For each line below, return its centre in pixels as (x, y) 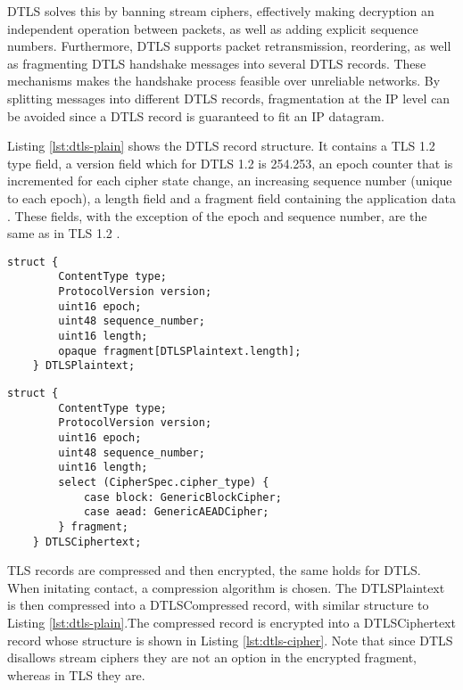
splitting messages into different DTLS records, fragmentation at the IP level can (229, 98)
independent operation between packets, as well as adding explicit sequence (213, 28)
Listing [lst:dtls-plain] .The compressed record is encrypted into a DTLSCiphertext (231, 622)
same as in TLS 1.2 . (64, 233)
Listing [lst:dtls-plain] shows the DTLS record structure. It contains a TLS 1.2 (221, 146)
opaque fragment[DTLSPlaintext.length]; (180, 351)
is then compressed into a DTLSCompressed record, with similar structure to (218, 605)
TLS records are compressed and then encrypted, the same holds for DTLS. (214, 570)
